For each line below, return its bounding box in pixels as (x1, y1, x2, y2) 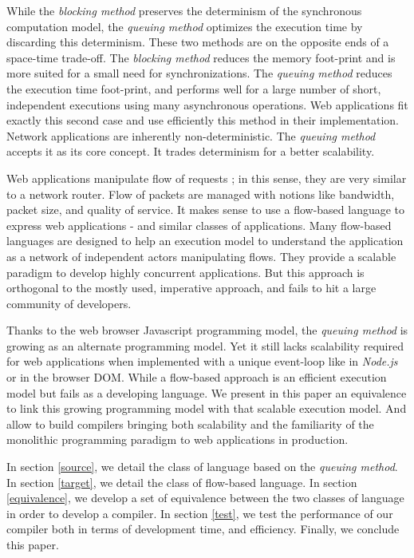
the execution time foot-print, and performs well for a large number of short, (6, 80, 381, 97)
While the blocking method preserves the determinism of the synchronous (6, 2, 362, 18)
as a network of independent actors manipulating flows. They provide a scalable (6, 247, 396, 264)
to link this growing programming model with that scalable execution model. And (6, 400, 407, 417)
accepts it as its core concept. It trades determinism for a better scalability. (6, 143, 375, 160)
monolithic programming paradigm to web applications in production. (6, 431, 349, 448)
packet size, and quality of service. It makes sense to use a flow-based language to (6, 201, 405, 218)
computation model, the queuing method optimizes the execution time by (6, 18, 363, 34)
